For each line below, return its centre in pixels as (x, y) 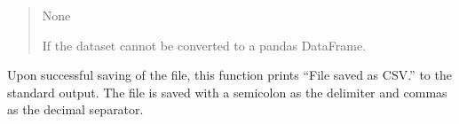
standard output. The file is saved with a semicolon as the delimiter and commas (227, 92)
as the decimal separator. (75, 109)
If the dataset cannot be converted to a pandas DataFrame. (204, 45)
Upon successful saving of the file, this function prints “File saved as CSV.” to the (229, 75)
